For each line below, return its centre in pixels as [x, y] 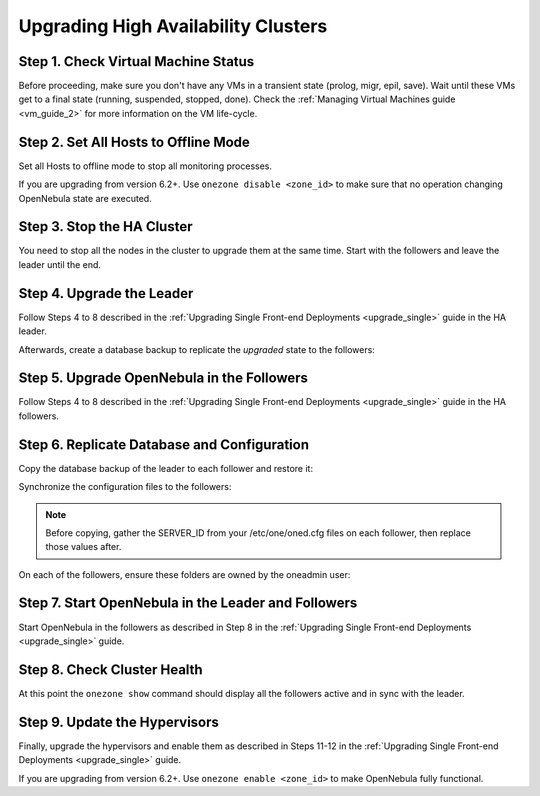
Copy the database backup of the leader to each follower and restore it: [166, 468]
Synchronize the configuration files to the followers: [125, 487]
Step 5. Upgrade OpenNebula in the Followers [163, 378]
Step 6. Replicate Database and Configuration [164, 444]
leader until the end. [60, 264]
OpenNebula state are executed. [85, 198]
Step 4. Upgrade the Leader [106, 293]
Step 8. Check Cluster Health [111, 669]
